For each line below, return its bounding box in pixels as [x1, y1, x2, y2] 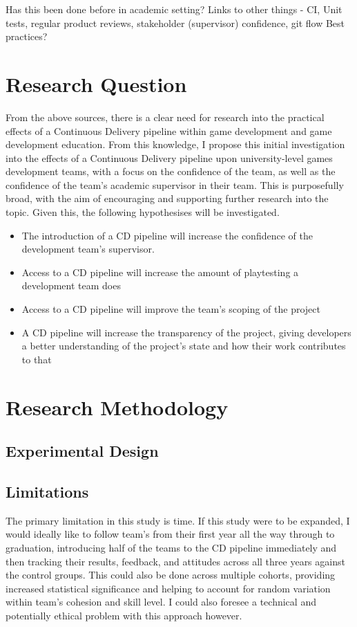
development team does [21, 278, 121, 293]
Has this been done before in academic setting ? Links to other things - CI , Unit [6, 2, 342, 16]
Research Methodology [6, 392, 229, 421]
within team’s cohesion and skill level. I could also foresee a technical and [6, 594, 316, 609]
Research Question [6, 69, 187, 98]
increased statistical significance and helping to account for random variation [6, 581, 331, 595]
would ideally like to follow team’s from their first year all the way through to [6, 527, 335, 541]
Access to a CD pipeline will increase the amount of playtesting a [21, 264, 299, 279]
